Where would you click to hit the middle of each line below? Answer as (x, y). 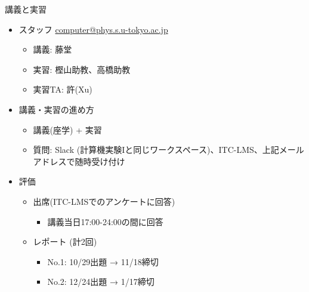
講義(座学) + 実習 (67, 129)
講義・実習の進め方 (56, 109)
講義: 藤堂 (52, 49)
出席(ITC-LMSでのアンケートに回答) (104, 201)
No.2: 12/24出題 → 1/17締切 (101, 282)
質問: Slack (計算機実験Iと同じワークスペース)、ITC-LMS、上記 (156, 150)
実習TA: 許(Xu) (63, 89)
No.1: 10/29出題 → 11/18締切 (103, 261)
